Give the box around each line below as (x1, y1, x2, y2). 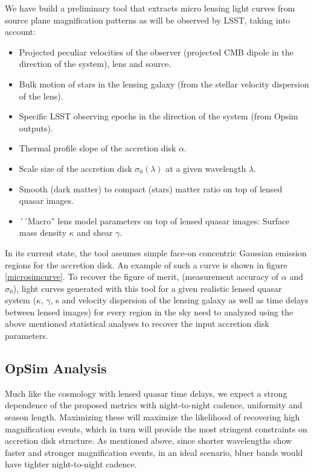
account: (5, 25, 36, 38)
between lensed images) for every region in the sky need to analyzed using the (5, 305, 293, 318)
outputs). (19, 121, 53, 134)
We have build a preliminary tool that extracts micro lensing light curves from (5, 2, 295, 14)
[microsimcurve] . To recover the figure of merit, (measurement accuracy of (5, 270, 279, 283)
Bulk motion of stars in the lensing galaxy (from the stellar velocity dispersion (19, 77, 309, 90)
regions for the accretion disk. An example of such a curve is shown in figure (5, 258, 287, 271)
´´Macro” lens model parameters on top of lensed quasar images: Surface (19, 214, 290, 227)
